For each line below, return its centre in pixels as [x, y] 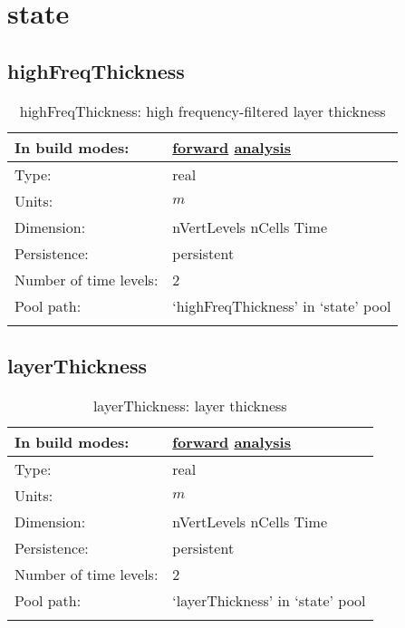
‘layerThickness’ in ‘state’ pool [269, 600]
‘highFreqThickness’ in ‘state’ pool [282, 305]
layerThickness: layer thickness [190, 405]
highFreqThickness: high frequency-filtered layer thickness [202, 111]
